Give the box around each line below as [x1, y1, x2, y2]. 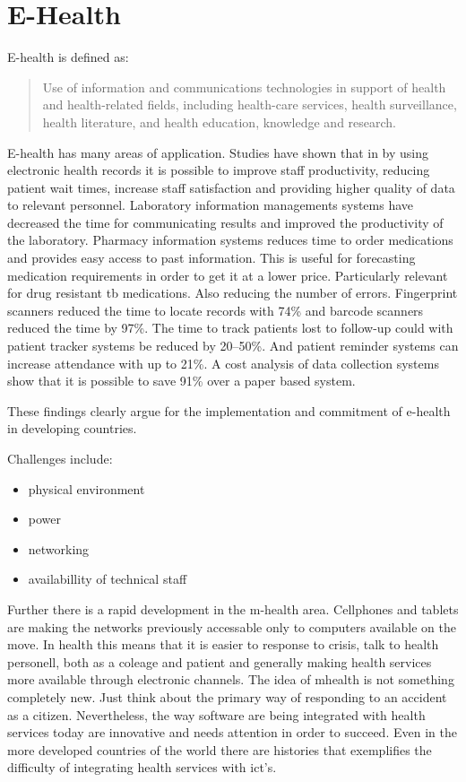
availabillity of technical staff [28, 569, 187, 588]
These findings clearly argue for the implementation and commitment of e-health [7, 401, 451, 420]
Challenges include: [7, 449, 113, 467]
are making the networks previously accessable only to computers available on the [7, 617, 457, 636]
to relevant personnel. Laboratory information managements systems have [7, 195, 414, 214]
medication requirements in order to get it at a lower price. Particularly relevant [7, 265, 448, 284]
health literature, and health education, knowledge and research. [42, 112, 397, 131]
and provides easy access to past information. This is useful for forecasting [7, 248, 416, 267]
